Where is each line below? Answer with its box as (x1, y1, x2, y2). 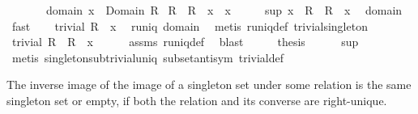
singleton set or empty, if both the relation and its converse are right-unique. (6, 91, 387, 108)
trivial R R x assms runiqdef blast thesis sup (11, 33, 359, 50)
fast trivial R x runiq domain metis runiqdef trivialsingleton (11, 17, 368, 34)
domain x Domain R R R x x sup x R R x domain (45, 2, 403, 18)
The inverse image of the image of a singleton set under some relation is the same (6, 76, 412, 93)
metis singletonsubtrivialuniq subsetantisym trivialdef (11, 49, 284, 65)
